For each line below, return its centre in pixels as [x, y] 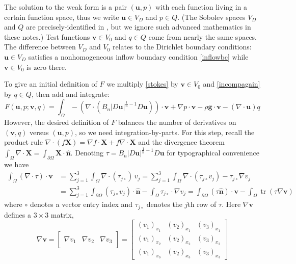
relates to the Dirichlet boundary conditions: [182, 47]
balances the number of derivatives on [177, 122]
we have [17, 164]
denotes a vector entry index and [81, 204]
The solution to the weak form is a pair [65, 7]
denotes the [164, 204]
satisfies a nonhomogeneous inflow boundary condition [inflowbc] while [138, 56]
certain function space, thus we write [62, 17]
